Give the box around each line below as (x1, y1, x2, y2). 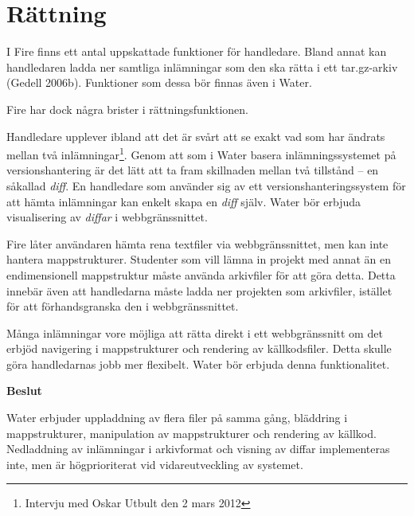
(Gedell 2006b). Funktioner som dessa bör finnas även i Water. (6, 74, 312, 91)
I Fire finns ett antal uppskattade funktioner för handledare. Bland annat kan (6, 43, 387, 60)
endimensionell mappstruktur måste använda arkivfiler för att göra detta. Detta (6, 266, 396, 283)
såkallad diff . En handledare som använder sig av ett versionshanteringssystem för (6, 177, 406, 193)
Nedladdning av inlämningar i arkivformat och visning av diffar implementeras (6, 440, 390, 457)
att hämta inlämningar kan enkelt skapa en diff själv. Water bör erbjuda (6, 193, 361, 209)
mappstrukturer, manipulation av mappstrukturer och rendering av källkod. (6, 424, 377, 441)
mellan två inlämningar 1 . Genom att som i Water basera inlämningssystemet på (6, 144, 396, 162)
